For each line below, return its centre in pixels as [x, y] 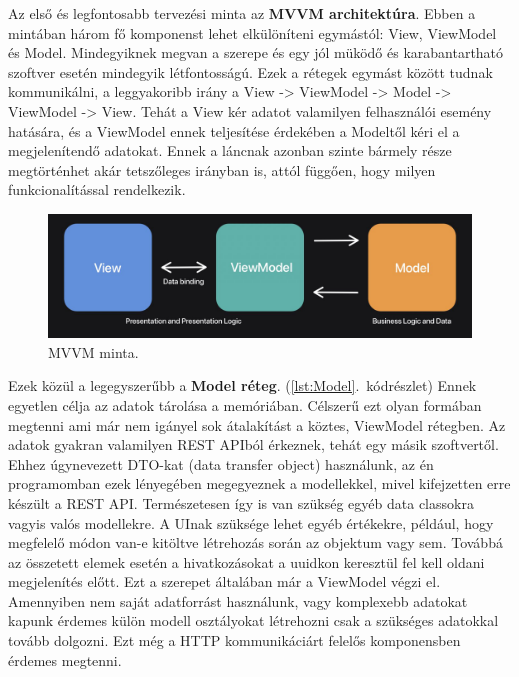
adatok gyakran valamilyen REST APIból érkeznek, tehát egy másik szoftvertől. [253, 444]
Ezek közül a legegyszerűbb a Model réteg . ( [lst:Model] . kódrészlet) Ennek [242, 385]
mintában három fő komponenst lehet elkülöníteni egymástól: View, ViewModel [252, 32]
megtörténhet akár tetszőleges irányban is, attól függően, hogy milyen [222, 169]
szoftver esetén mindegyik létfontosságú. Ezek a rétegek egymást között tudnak [250, 71]
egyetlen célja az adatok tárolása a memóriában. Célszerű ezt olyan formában [245, 404]
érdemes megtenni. [65, 659]
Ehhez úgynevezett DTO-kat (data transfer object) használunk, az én [221, 463]
